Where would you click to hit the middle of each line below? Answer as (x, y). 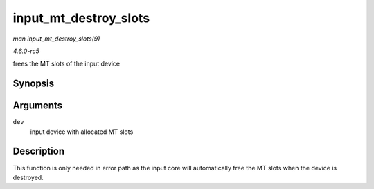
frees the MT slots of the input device (66, 64)
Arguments (38, 106)
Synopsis (34, 84)
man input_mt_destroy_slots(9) (56, 39)
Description (39, 151)
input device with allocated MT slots (82, 132)
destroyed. (28, 177)
